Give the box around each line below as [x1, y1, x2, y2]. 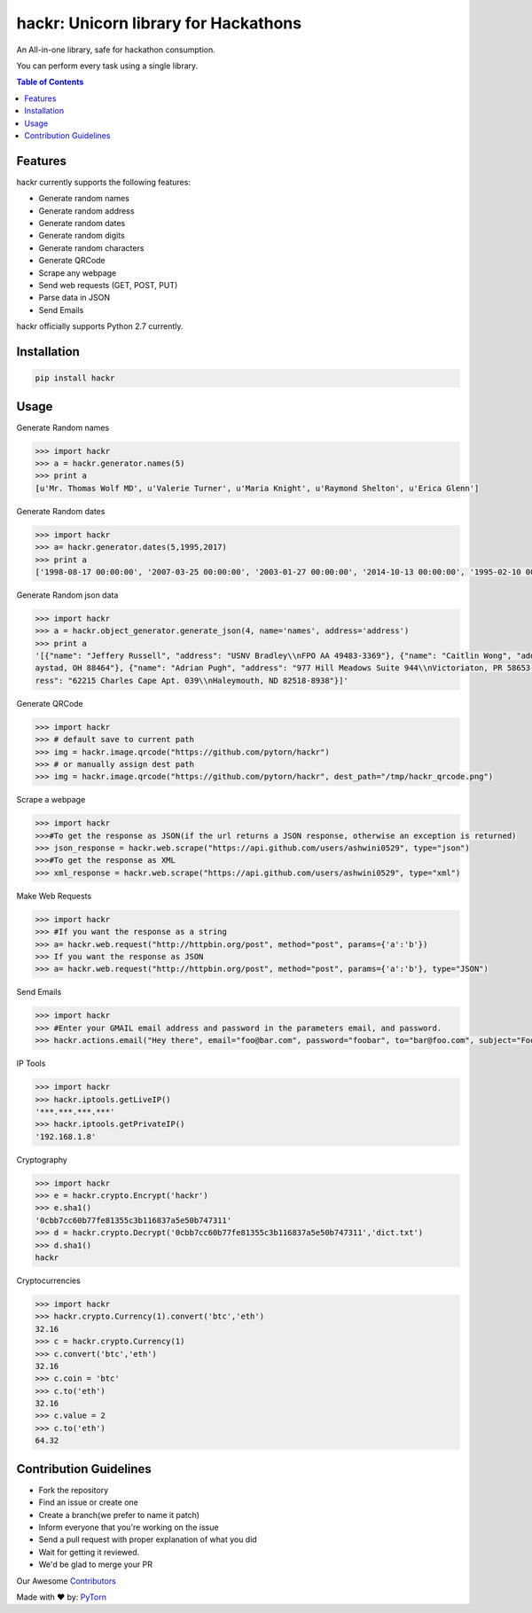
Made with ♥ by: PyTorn [16, 1592, 106, 1602]
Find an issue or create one [38, 1497, 139, 1507]
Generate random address [38, 205, 135, 216]
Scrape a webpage [16, 795, 86, 805]
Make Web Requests [16, 890, 92, 901]
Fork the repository [38, 1484, 109, 1495]
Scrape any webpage [38, 267, 117, 278]
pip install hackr [35, 373, 115, 383]
